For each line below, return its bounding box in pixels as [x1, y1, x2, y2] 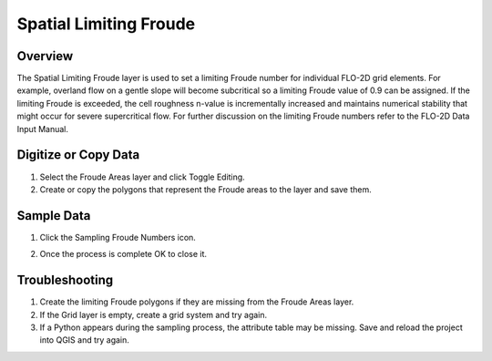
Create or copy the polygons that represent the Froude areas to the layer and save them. [39, 183, 373, 195]
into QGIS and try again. [39, 335, 129, 346]
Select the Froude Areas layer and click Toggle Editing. [39, 171, 245, 182]
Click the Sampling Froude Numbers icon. [39, 232, 196, 242]
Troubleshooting [16, 273, 114, 288]
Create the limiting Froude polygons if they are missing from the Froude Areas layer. [39, 296, 354, 307]
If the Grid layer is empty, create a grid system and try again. [39, 309, 268, 320]
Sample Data [16, 208, 91, 223]
